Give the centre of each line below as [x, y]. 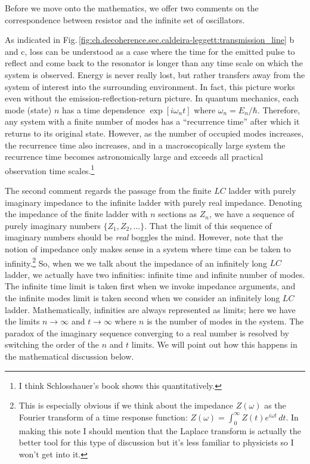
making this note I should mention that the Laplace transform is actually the [160, 430]
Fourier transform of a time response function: [103, 417]
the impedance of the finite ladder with [76, 214]
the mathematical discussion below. [69, 356]
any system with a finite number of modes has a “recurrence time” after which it [152, 121]
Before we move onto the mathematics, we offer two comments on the [132, 8]
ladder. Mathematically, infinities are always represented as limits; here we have [150, 309]
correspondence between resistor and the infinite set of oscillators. [125, 19]
